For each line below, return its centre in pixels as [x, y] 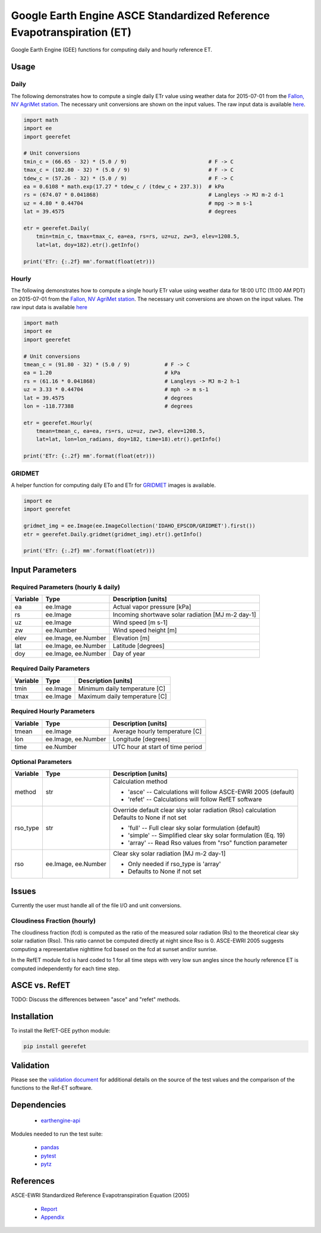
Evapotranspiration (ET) [71, 32]
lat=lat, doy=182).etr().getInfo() [88, 245]
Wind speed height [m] [145, 630]
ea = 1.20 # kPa [102, 373]
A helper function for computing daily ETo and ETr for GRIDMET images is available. [114, 485]
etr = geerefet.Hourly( [58, 423]
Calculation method [140, 782]
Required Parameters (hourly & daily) [66, 587]
